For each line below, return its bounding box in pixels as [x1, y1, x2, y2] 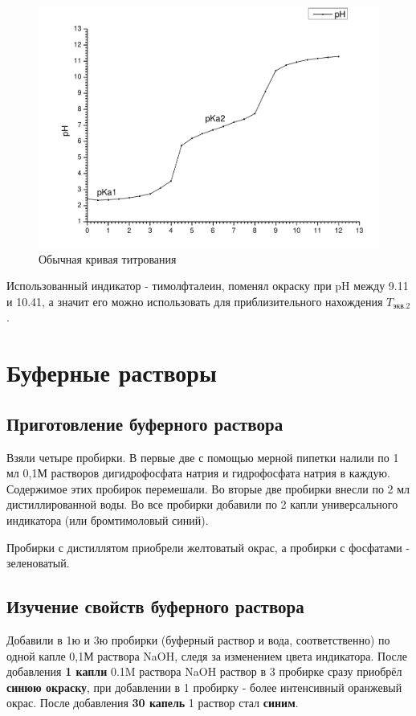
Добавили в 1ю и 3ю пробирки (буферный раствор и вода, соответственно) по [6, 631, 390, 648]
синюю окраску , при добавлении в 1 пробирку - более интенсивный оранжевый [6, 678, 402, 695]
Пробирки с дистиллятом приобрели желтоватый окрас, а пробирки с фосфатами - [6, 538, 410, 555]
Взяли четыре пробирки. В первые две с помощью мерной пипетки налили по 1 [6, 448, 399, 465]
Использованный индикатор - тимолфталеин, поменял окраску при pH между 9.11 [6, 277, 409, 294]
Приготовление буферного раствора [6, 411, 283, 436]
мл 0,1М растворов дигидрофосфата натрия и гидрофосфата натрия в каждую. [6, 464, 390, 481]
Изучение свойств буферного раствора [6, 594, 304, 619]
